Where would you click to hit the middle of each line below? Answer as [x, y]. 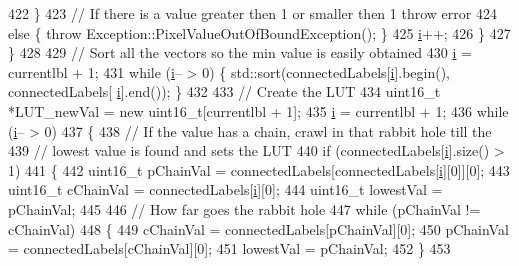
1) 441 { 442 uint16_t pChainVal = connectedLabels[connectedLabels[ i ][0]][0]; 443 [259, 169]
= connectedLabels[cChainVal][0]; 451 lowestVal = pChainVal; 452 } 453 [229, 248]
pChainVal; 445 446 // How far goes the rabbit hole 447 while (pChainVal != [244, 208]
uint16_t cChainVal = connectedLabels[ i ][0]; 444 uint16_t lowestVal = [225, 189]
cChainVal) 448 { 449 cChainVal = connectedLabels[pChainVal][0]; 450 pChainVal [258, 228]
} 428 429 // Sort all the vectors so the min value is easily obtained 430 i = [240, 52]
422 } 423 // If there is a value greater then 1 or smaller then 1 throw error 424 [252, 13]
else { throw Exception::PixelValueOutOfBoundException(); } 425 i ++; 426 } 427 [259, 32]
